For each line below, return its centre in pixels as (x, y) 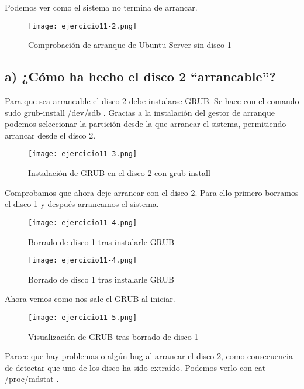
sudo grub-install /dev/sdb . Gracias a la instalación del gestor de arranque (140, 112)
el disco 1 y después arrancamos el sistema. (82, 204)
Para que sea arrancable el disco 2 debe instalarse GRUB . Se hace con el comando (152, 101)
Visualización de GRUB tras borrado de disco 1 (113, 336)
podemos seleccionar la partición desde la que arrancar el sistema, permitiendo (146, 124)
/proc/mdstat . (32, 379)
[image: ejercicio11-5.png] (83, 317)
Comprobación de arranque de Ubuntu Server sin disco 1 (130, 45)
